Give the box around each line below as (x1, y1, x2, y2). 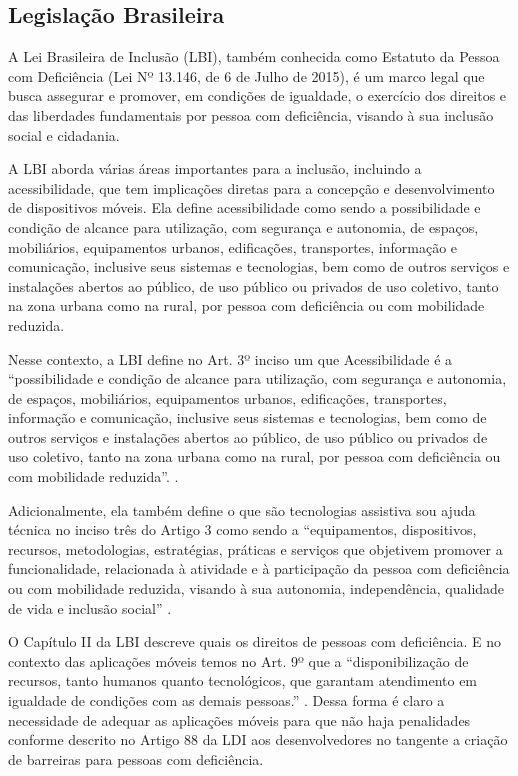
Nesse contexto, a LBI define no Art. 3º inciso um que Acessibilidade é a (8, 348, 453, 369)
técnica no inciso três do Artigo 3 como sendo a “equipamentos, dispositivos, (8, 519, 477, 540)
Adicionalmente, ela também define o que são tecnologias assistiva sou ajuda (8, 499, 476, 520)
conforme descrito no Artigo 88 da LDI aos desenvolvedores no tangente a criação (8, 729, 508, 750)
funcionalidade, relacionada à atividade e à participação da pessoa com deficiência (8, 558, 510, 579)
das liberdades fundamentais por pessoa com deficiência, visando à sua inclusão (8, 104, 494, 125)
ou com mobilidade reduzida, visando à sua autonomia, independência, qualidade (8, 578, 505, 599)
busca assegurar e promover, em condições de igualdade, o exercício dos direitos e (8, 85, 507, 106)
